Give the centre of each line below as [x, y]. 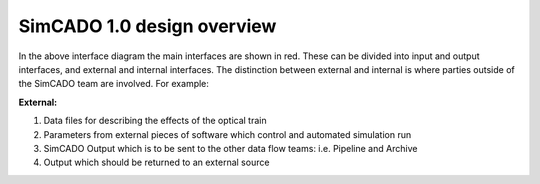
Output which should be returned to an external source [156, 162]
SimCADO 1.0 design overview [147, 26]
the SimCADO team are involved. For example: [114, 84]
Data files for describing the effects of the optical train [155, 121]
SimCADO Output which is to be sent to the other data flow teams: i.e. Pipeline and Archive [230, 148]
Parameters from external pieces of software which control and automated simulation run [227, 134]
